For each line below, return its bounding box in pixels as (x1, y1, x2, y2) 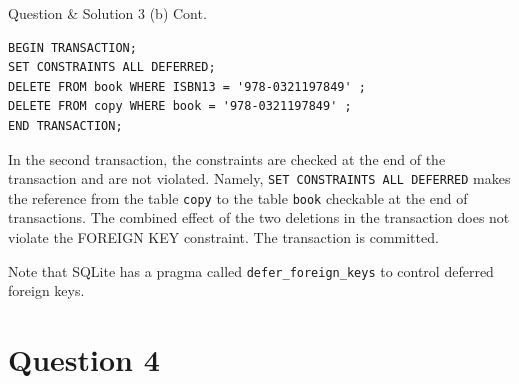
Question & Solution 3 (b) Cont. (8, 3, 207, 23)
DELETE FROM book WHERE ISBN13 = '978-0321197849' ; (8, 79, 366, 94)
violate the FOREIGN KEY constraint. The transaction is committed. (8, 227, 439, 248)
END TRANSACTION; (8, 118, 123, 133)
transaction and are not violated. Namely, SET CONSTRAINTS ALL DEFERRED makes (8, 168, 511, 189)
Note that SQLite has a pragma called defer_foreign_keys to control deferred (8, 260, 494, 281)
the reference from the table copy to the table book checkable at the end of (8, 187, 468, 208)
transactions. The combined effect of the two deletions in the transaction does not (8, 207, 510, 228)
